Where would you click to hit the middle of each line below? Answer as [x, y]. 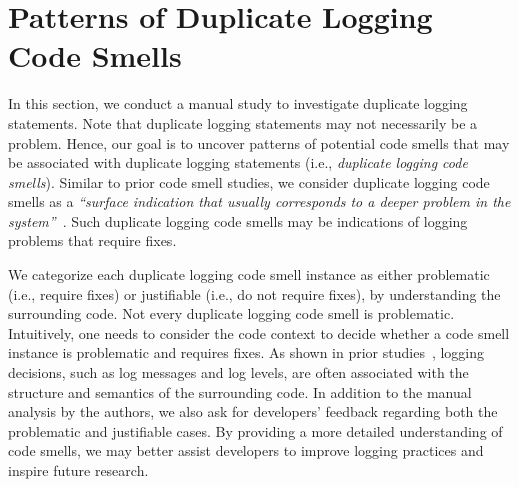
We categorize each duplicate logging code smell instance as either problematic [249, 274]
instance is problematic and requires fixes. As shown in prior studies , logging [246, 352]
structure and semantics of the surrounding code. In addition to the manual [240, 391]
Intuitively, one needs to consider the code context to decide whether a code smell [259, 332]
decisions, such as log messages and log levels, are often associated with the [238, 372]
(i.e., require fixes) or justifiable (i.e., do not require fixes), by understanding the [254, 293]
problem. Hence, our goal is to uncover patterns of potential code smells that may [259, 142]
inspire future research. [78, 470]
